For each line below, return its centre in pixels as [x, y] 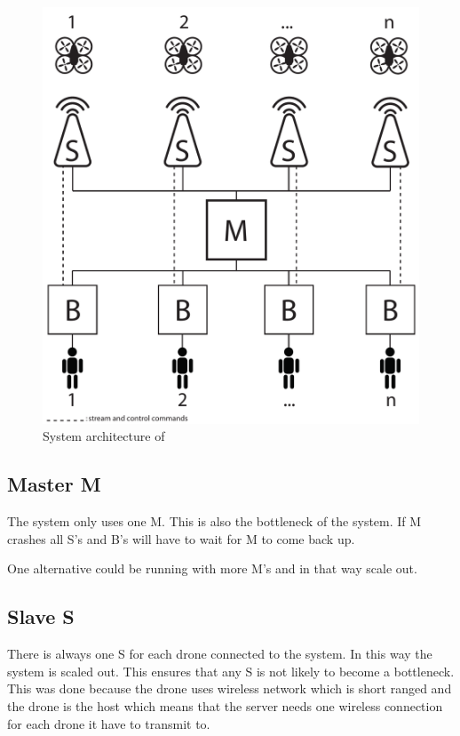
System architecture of [104, 436]
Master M [54, 484]
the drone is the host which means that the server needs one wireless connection [225, 706]
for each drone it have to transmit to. [109, 723]
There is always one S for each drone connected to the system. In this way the [220, 654]
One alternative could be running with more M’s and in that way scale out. [212, 568]
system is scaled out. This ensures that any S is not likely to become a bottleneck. [231, 671]
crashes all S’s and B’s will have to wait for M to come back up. [181, 538]
